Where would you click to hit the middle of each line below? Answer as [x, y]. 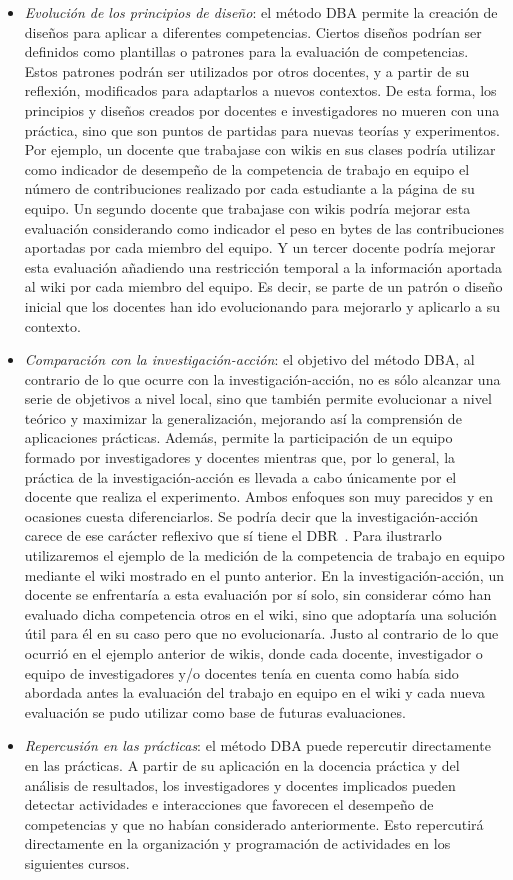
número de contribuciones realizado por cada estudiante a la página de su [249, 188]
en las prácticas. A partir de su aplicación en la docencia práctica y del [242, 764]
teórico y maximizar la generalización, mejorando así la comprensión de [243, 417]
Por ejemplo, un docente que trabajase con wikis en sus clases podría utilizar [260, 149]
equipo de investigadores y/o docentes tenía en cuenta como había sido [241, 672]
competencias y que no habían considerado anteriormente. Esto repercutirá [254, 823]
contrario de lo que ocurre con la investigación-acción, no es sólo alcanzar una [262, 378]
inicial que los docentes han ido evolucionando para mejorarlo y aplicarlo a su [262, 305]
